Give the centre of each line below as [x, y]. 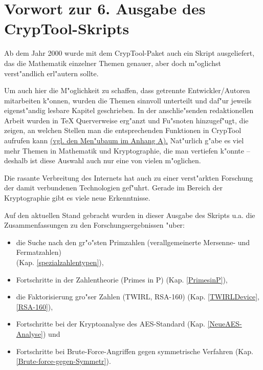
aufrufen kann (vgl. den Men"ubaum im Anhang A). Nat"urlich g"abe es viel [124, 140]
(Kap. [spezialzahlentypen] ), [60, 262]
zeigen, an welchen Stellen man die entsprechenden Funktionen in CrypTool [123, 130]
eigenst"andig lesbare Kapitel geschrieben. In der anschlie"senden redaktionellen [129, 110]
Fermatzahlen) [39, 252]
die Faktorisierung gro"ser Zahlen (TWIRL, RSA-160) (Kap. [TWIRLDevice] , [138, 297]
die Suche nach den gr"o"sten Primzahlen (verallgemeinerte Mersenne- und [133, 242]
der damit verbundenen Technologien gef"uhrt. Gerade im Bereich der [113, 188]
